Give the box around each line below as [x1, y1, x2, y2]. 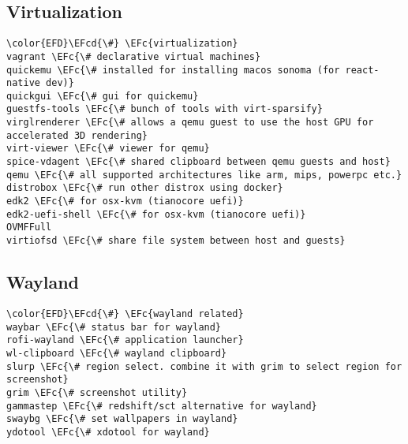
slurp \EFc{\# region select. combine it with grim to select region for [6, 360, 402, 372]
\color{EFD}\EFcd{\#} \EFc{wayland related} [6, 308, 244, 319]
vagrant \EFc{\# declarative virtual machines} [6, 50, 261, 62]
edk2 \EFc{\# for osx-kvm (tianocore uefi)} [6, 196, 244, 207]
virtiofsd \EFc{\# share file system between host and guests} [6, 235, 346, 247]
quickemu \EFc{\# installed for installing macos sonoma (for [6, 64, 340, 76]
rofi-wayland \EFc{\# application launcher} [6, 334, 244, 346]
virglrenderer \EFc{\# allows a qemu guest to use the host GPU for [6, 117, 374, 129]
